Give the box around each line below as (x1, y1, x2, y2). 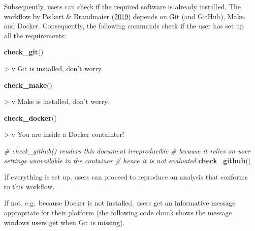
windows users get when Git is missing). (4, 217, 125, 227)
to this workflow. (4, 181, 55, 191)
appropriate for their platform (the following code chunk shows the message (4, 207, 232, 217)
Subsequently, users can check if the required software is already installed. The (4, 1, 241, 11)
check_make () (4, 79, 52, 90)
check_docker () (4, 112, 57, 123)
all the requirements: (4, 30, 66, 40)
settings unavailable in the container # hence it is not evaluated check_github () (4, 155, 251, 165)
